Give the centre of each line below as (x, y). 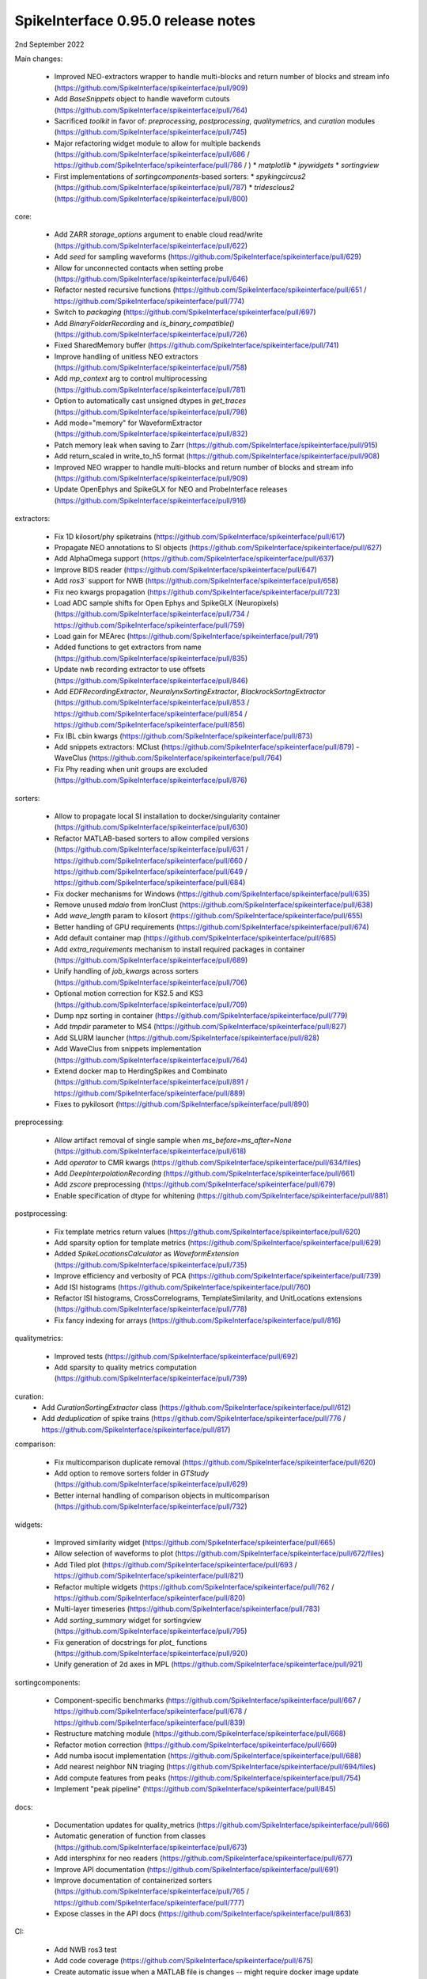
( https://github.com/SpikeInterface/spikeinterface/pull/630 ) (151, 827)
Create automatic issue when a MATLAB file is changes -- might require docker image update (206, 1972)
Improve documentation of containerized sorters (133, 1880)
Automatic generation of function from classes (130, 1836)
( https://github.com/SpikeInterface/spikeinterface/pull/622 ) (151, 245)
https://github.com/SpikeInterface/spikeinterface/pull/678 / (150, 1711)
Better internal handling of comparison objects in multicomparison (162, 1495)
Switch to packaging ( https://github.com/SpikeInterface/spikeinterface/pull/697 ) (185, 312)
